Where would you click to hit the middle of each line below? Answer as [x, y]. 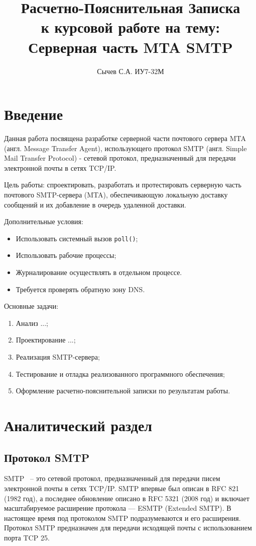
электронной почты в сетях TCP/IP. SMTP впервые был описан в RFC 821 [122, 488]
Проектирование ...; [46, 340]
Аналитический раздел [78, 425]
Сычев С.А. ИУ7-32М [131, 71]
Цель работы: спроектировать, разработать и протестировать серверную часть [123, 185]
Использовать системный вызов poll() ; [77, 238]
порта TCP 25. [27, 537]
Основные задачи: [31, 306]
